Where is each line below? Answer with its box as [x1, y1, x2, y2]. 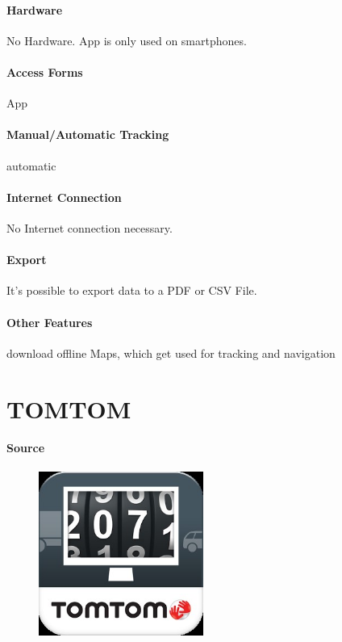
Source [6, 439, 45, 456]
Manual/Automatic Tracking [6, 126, 169, 143]
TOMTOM [6, 392, 131, 425]
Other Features [6, 313, 93, 330]
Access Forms [6, 63, 83, 80]
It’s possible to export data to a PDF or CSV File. [6, 282, 257, 299]
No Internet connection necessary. [6, 219, 173, 236]
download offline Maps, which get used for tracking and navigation [6, 344, 336, 361]
